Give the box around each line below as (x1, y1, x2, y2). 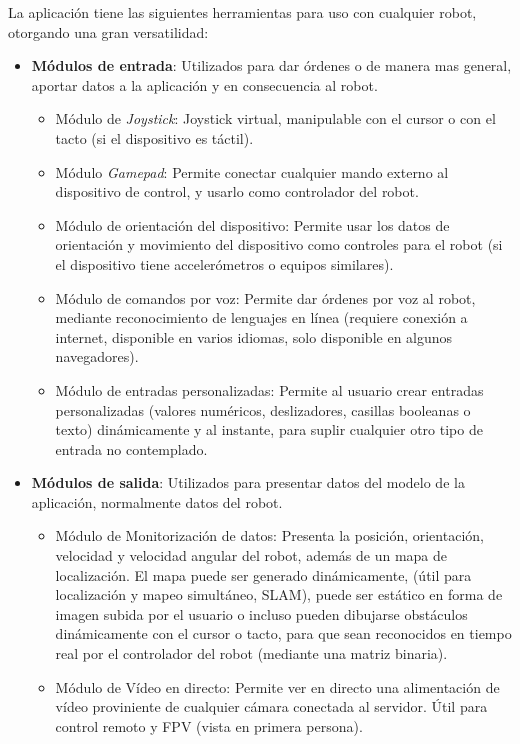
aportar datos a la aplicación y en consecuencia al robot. (31, 74, 378, 95)
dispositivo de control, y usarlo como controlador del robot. (55, 181, 419, 202)
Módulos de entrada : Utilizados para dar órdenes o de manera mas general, (31, 55, 512, 76)
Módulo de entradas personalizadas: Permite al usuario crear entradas (55, 379, 484, 400)
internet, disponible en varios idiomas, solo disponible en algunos (55, 326, 453, 347)
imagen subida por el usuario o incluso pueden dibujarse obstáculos (55, 603, 468, 624)
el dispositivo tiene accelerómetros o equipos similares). (55, 253, 394, 274)
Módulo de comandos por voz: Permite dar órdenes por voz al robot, (55, 287, 476, 308)
